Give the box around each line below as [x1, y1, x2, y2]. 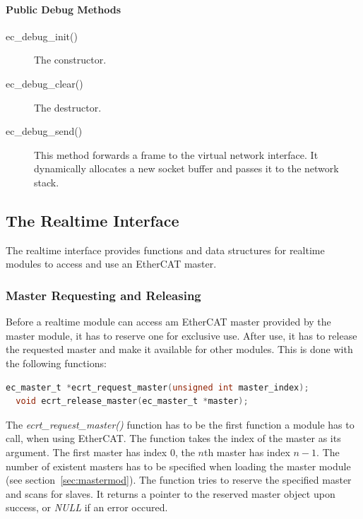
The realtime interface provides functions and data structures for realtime [6, 242, 325, 257]
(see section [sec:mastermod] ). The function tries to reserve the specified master [6, 472, 352, 487]
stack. [34, 174, 59, 189]
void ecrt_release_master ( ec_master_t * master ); [16, 396, 249, 407]
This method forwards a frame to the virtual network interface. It [34, 147, 319, 162]
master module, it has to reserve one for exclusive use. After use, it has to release [6, 328, 357, 342]
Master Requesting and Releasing [6, 286, 201, 304]
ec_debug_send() [6, 124, 83, 138]
